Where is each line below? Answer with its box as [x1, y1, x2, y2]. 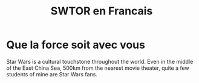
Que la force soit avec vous [6, 38, 145, 52]
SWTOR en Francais [50, 4, 153, 18]
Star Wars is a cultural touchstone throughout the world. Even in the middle [6, 58, 194, 65]
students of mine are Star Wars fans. [6, 70, 98, 78]
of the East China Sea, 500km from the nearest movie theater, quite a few [6, 64, 189, 72]
